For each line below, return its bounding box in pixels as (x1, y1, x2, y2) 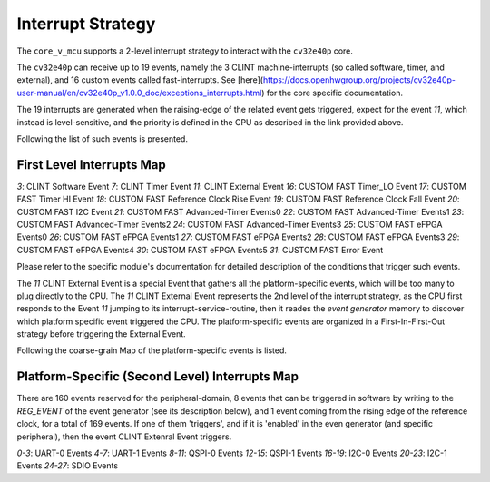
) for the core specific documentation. (261, 87, 404, 98)
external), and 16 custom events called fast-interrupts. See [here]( (16, 74, 263, 85)
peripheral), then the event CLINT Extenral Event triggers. (16, 431, 232, 442)
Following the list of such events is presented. (16, 133, 188, 144)
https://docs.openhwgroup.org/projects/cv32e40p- (262, 74, 456, 85)
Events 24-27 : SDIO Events (16, 460, 118, 471)
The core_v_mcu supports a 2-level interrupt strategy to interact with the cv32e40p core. (16, 45, 354, 56)
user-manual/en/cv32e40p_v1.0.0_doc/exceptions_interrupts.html (16, 87, 262, 98)
